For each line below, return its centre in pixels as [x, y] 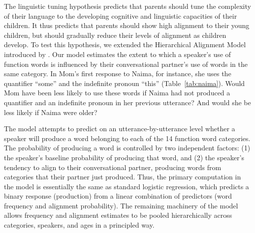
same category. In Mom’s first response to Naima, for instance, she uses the [118, 73]
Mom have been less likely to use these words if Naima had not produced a [117, 93]
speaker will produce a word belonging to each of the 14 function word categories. [127, 138]
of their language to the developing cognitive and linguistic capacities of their [121, 15]
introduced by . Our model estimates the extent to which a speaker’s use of [117, 54]
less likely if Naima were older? [51, 112]
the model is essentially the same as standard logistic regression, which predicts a [127, 186]
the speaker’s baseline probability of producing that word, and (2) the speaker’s [124, 157]
